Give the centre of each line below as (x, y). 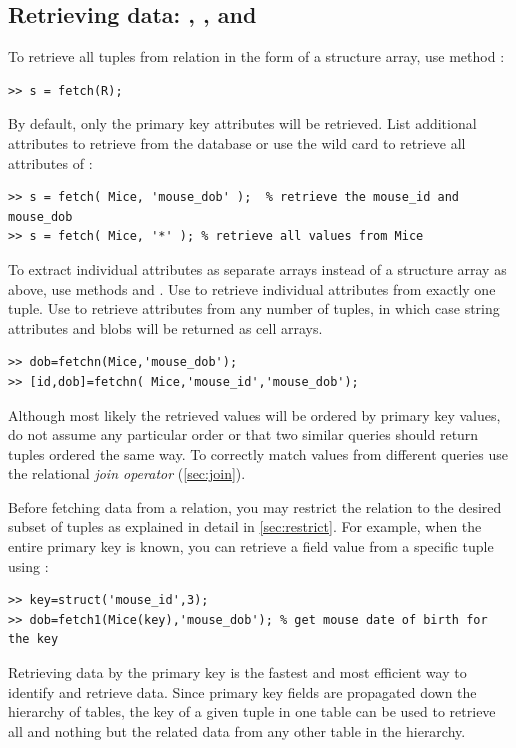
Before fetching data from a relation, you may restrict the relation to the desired (255, 506)
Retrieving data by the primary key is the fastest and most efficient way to (237, 672)
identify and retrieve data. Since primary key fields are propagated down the (242, 691)
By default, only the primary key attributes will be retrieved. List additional (242, 123)
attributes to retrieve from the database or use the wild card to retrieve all (237, 142)
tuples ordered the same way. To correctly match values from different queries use (258, 453)
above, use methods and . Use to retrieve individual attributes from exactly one (252, 288)
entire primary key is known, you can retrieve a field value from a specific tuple (251, 546)
